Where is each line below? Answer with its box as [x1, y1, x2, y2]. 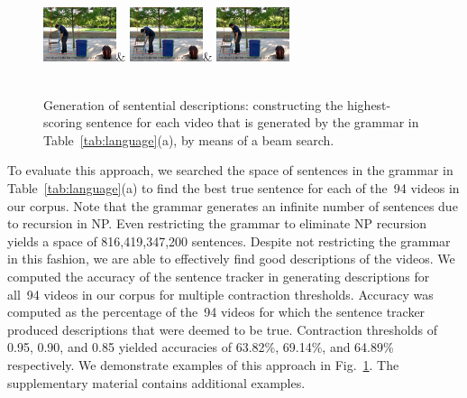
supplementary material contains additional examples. [7, 373, 306, 392]
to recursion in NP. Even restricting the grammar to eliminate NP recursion [7, 214, 427, 233]
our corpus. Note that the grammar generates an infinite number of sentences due [7, 196, 458, 215]
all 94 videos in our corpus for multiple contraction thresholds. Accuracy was [7, 284, 434, 303]
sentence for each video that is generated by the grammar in [86, 113, 419, 132]
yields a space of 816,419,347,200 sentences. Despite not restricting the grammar [7, 231, 451, 250]
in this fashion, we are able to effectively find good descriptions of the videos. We [7, 249, 455, 268]
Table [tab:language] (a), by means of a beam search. [43, 130, 334, 149]
